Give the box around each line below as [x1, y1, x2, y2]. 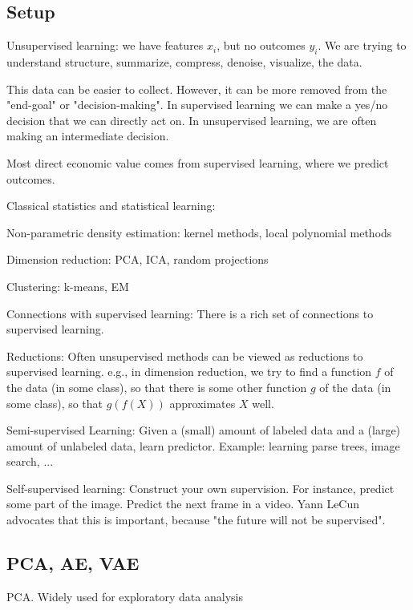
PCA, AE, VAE [6, 551, 140, 576]
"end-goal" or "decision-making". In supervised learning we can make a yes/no [6, 96, 388, 113]
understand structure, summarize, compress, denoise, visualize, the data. [6, 54, 362, 70]
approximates [169, 394, 236, 411]
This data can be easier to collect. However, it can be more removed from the [6, 80, 387, 97]
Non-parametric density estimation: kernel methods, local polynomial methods [6, 224, 392, 240]
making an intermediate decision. [6, 127, 169, 144]
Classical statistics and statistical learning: [6, 197, 216, 214]
